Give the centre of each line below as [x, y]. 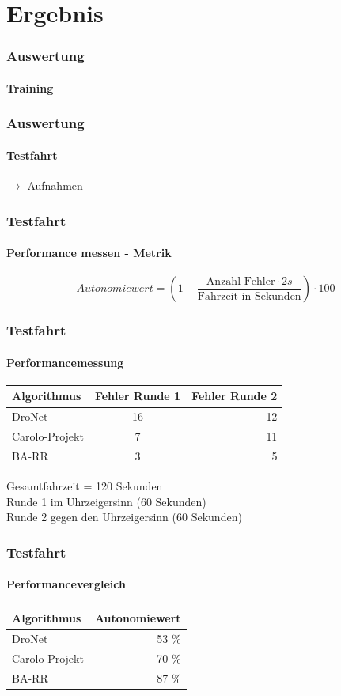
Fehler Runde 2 [235, 396]
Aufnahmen [55, 185]
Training [30, 87]
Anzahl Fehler [241, 281]
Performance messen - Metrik [89, 253]
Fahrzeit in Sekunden [249, 296]
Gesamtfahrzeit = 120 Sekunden [85, 486]
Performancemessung [65, 362]
